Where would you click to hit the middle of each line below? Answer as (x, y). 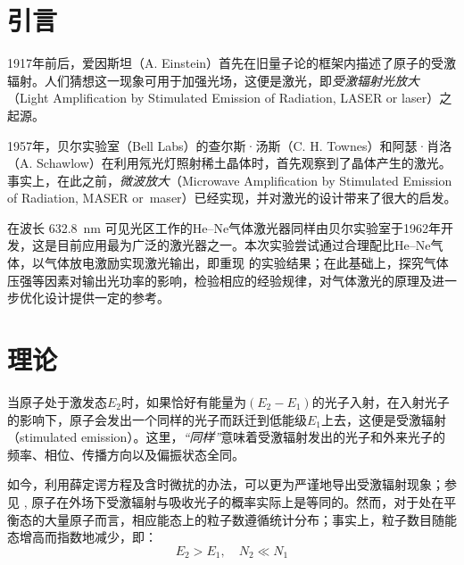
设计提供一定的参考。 (107, 298)
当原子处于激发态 (57, 401)
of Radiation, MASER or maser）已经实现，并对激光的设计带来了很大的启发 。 (232, 198)
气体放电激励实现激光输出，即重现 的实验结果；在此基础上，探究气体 (246, 263)
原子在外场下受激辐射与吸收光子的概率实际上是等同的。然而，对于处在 (238, 501)
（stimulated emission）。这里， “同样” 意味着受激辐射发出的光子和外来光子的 (227, 437)
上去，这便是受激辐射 (384, 419)
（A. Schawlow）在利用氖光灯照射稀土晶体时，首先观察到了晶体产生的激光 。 (229, 163)
